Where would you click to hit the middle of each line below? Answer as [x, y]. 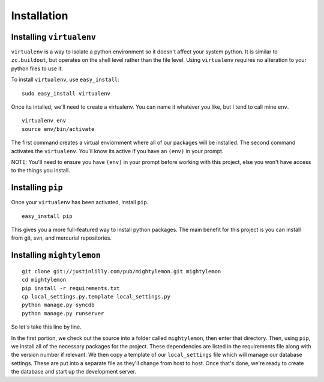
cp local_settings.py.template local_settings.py [96, 297]
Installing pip [37, 188]
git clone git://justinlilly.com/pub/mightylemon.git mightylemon [121, 271]
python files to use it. [37, 68]
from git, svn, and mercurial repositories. [61, 238]
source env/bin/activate [58, 129]
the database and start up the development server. [74, 372]
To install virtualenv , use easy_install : [65, 80]
